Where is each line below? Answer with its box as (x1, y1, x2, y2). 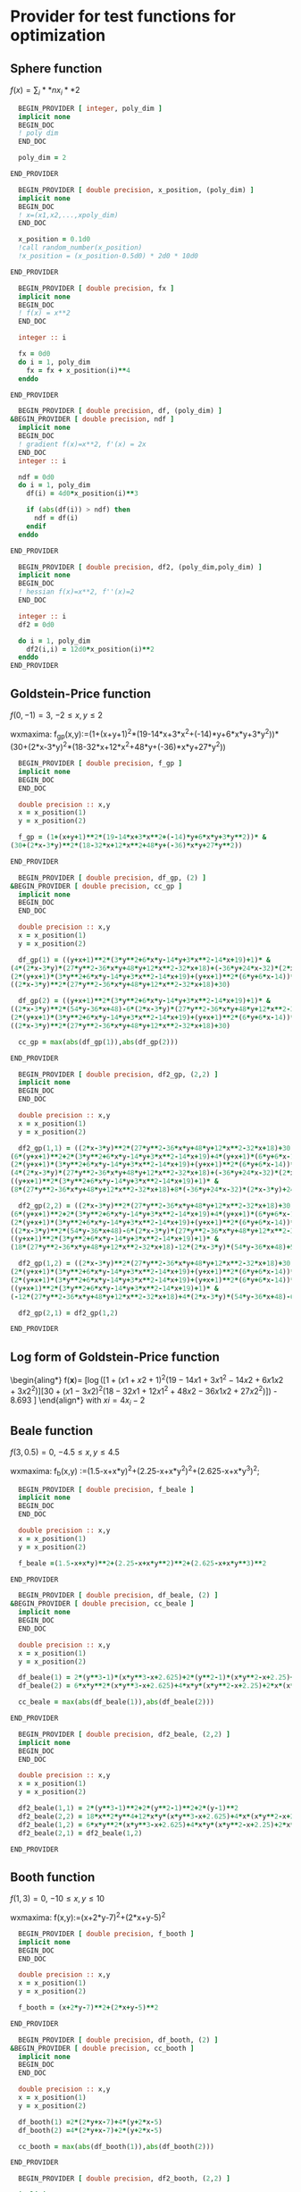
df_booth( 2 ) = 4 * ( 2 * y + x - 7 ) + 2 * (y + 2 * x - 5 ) (18, 2126, 163, 2135)
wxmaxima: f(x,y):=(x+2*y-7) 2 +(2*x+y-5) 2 (10, 1910, 166, 1923)
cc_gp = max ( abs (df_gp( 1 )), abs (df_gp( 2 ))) (18, 1037, 179, 1047)
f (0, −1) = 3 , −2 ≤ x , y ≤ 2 (10, 709, 104, 721)
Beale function (10, 1423, 94, 1438)
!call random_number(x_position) (18, 243, 143, 252)
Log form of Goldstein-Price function (10, 1349, 220, 1364)
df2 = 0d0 (18, 620, 54, 629)
